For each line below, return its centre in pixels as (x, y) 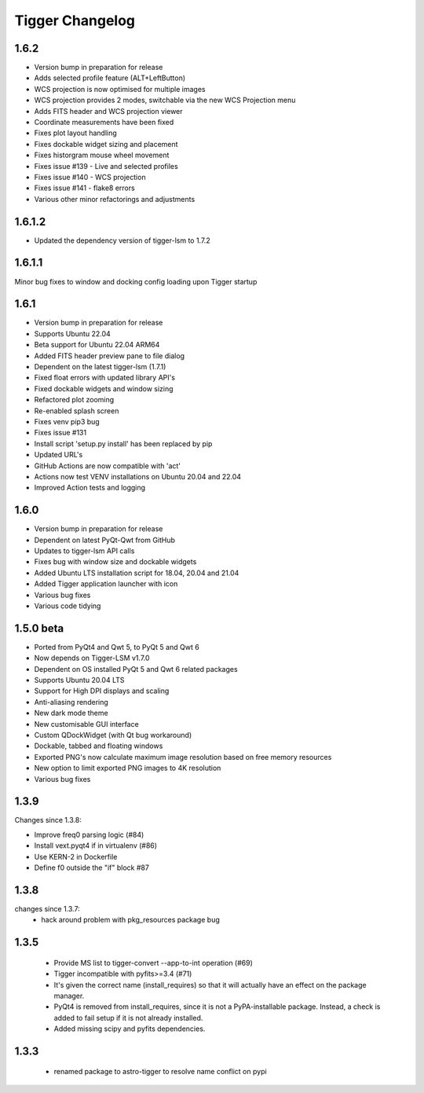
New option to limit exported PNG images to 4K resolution (128, 768)
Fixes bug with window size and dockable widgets (115, 562)
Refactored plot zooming (74, 400)
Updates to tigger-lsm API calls (84, 551)
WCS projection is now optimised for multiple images (120, 89)
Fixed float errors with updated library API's (105, 378)
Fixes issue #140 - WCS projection (90, 177)
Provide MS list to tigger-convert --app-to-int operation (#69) (153, 963)
